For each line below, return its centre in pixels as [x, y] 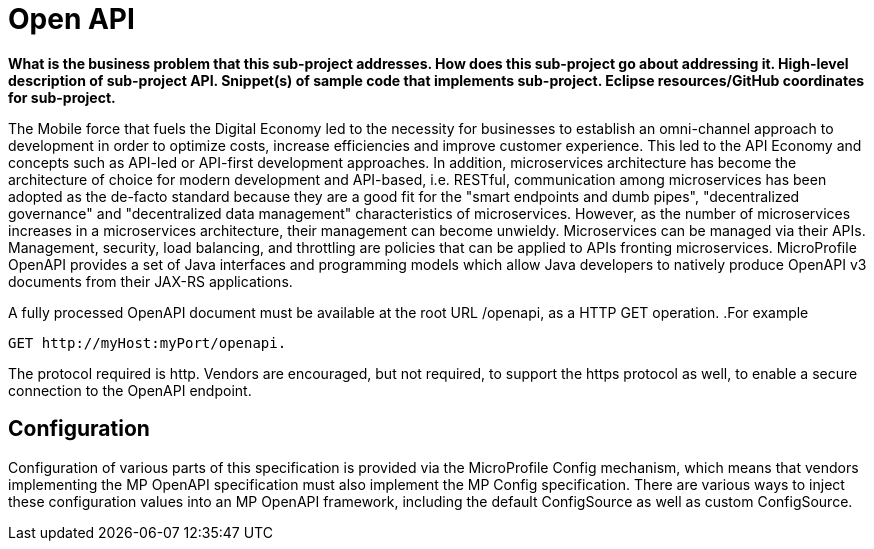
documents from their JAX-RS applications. [150, 281]
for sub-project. [62, 97]
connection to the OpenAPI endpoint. [130, 390]
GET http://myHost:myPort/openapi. [147, 342]
